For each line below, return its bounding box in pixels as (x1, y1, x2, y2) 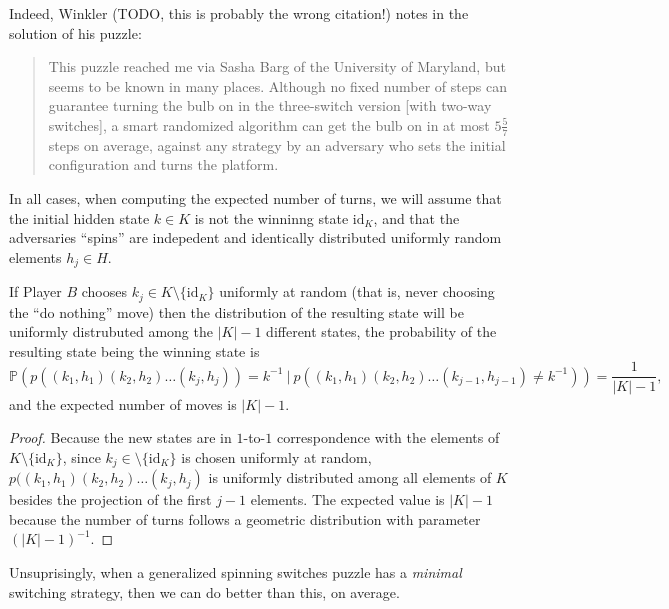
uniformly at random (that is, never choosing (219, 281, 495, 302)
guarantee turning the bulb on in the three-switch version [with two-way (48, 95, 492, 116)
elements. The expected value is (250, 489, 445, 510)
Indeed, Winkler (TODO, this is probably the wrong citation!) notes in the (9, 3, 469, 23)
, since (62, 446, 101, 467)
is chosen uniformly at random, (181, 446, 372, 467)
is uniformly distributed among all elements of (208, 467, 492, 488)
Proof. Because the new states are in (9, 427, 232, 448)
